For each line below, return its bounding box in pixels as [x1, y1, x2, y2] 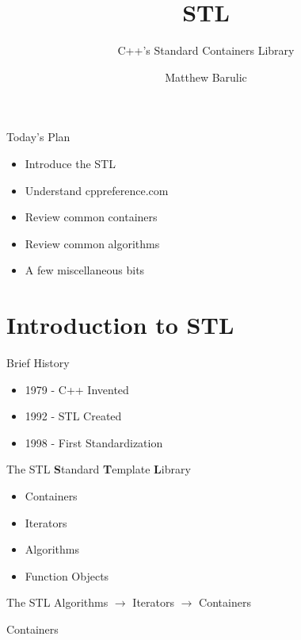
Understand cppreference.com [25, 182, 169, 198]
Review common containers [25, 209, 158, 225]
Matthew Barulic [165, 68, 247, 85]
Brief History [6, 354, 70, 370]
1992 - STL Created [25, 408, 122, 424]
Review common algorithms [25, 235, 160, 251]
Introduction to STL [6, 309, 234, 341]
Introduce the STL [25, 155, 116, 171]
